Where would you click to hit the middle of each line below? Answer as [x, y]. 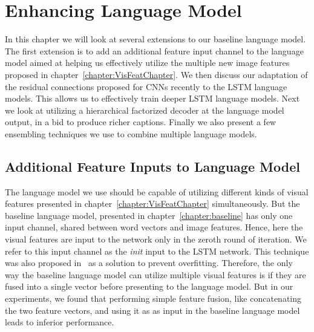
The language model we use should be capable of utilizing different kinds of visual [157, 191]
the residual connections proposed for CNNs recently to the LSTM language [146, 86]
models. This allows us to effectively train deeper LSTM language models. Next [152, 98]
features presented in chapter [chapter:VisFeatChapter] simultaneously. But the [152, 203]
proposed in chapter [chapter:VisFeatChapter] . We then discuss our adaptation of [156, 74]
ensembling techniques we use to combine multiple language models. [131, 133]
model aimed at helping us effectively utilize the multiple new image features [147, 63]
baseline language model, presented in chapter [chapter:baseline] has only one [149, 215]
